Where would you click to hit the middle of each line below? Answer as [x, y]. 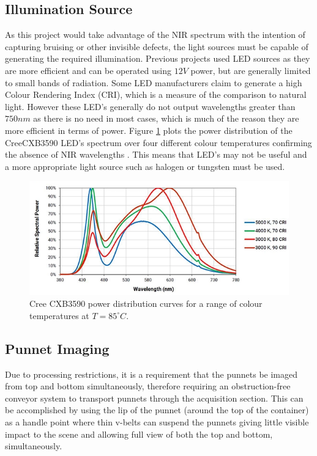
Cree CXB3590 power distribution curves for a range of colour [146, 303]
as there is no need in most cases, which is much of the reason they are [166, 118]
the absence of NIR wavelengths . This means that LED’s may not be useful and [156, 154]
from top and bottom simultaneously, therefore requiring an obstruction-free [148, 386]
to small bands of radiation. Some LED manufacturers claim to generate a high [154, 82]
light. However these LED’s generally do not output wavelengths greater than [150, 106]
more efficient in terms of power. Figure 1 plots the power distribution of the [149, 130]
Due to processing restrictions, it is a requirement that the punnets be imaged [151, 374]
